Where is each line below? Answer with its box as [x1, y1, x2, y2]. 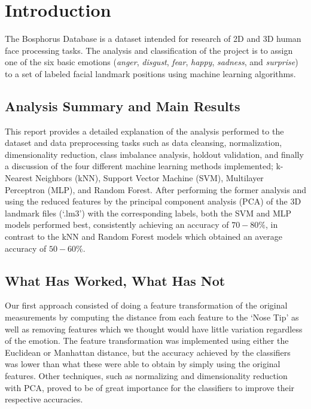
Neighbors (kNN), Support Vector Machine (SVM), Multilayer [35, 172, 264, 184]
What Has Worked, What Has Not [5, 271, 225, 289]
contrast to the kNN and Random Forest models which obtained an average [5, 230, 282, 243]
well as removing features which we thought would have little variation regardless [5, 322, 303, 335]
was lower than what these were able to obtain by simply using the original [5, 358, 280, 370]
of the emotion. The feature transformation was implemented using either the [5, 334, 289, 347]
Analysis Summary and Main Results [5, 96, 240, 115]
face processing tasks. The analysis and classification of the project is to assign [5, 44, 293, 56]
